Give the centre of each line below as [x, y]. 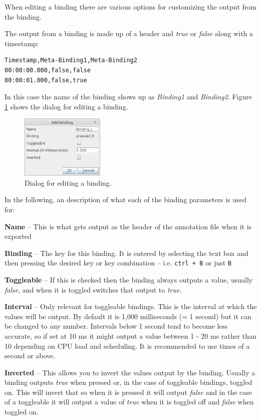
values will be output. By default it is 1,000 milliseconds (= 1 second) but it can [128, 316]
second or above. [30, 356]
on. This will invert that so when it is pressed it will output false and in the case [128, 392]
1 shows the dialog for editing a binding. [66, 106]
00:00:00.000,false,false [48, 70]
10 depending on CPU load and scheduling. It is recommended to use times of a [127, 345]
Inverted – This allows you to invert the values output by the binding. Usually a [130, 372]
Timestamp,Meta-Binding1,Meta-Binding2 [71, 60]
